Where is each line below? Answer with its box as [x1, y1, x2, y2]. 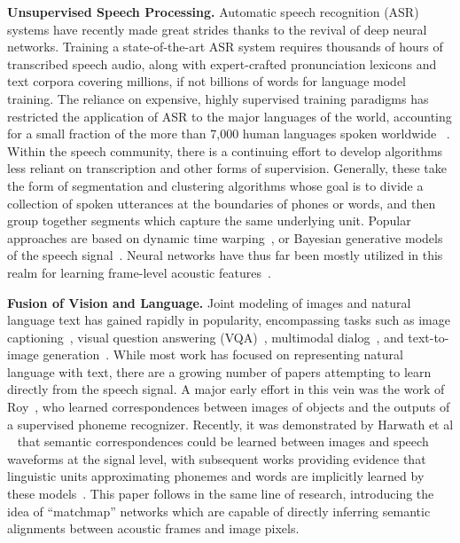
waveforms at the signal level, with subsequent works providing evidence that [7, 449, 426, 468]
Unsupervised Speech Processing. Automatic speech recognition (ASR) [7, 3, 419, 20]
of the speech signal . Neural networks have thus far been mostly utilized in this [7, 246, 443, 264]
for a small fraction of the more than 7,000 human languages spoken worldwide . [7, 124, 450, 143]
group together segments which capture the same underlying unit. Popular [7, 211, 411, 230]
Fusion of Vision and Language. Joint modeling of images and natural [7, 293, 411, 311]
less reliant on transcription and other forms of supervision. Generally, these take [7, 159, 447, 177]
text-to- [408, 327, 449, 346]
